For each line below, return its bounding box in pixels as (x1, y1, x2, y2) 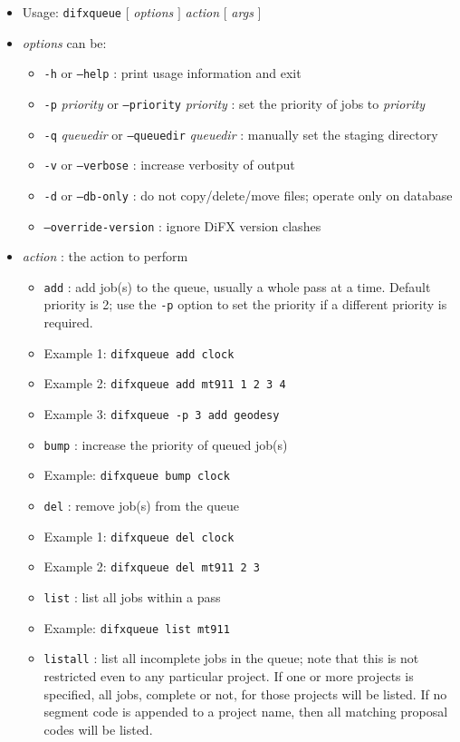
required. (43, 313, 93, 332)
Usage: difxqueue (22, 3, 122, 21)
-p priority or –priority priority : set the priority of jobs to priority (43, 93, 426, 112)
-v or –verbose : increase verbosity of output (43, 155, 295, 174)
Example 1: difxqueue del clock (43, 526, 235, 545)
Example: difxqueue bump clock (43, 465, 230, 484)
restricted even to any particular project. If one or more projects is (43, 666, 414, 685)
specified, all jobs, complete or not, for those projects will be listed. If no (43, 684, 447, 703)
